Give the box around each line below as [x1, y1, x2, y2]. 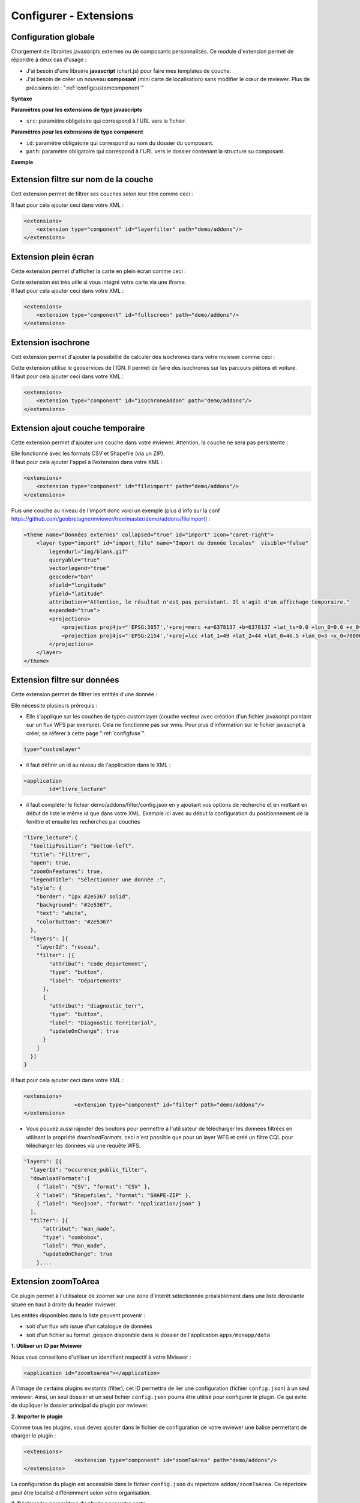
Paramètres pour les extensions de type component [11, 128, 143, 135]
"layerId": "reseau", [36, 944, 100, 950]
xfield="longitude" [49, 582, 106, 589]
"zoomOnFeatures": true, [30, 868, 103, 875]
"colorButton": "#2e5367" [36, 918, 113, 925]
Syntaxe [11, 95, 32, 102]
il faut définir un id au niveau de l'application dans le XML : [26, 761, 171, 768]
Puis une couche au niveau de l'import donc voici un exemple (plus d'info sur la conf [11, 507, 220, 514]
